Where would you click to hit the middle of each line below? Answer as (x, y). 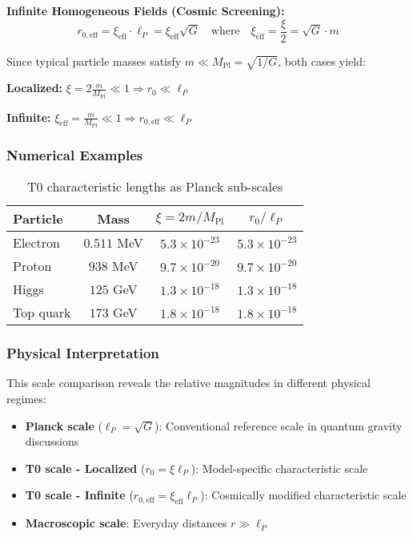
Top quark (42, 313)
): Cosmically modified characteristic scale (303, 495)
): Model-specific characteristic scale (279, 468)
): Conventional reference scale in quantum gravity (279, 425)
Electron (36, 243)
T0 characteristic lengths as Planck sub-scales (155, 187)
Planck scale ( (64, 425)
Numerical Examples (75, 154)
